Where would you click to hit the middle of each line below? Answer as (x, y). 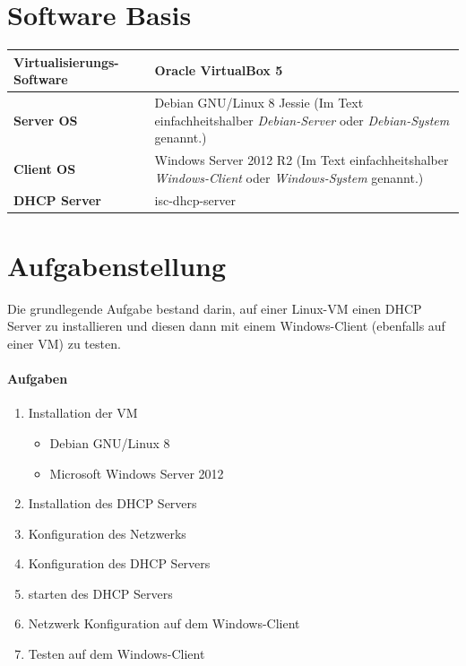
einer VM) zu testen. (64, 343)
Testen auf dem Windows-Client (116, 654)
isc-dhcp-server (195, 199)
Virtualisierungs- (66, 61)
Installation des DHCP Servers (112, 503)
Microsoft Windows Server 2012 (137, 473)
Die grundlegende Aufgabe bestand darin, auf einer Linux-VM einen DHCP (215, 308)
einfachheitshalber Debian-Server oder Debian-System (302, 120)
